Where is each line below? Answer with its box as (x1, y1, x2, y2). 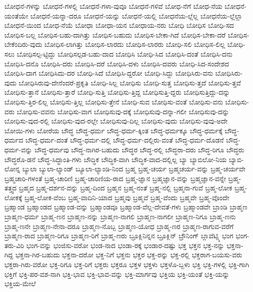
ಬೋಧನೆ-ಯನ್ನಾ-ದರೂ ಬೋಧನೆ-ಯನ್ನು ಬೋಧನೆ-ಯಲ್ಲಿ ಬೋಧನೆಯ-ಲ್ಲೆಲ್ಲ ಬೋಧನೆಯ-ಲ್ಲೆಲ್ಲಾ (30, 10, 243, 21)
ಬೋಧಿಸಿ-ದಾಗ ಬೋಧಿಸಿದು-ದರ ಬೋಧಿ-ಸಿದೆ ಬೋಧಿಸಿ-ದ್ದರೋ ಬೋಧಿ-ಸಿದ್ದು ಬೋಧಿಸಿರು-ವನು (4, 68, 213, 78)
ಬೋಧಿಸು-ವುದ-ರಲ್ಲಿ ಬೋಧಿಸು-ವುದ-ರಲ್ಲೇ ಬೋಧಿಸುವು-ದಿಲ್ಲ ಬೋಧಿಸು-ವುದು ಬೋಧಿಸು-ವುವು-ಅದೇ (4, 116, 228, 126)
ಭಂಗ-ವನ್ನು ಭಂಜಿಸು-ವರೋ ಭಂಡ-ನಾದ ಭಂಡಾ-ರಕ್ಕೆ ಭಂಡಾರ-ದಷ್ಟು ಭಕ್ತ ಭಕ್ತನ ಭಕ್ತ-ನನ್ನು (26, 240, 225, 250)
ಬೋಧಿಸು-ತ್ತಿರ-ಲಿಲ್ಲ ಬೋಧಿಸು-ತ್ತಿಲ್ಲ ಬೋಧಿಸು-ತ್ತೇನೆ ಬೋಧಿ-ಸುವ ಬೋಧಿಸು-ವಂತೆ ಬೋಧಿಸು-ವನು (4, 96, 223, 106)
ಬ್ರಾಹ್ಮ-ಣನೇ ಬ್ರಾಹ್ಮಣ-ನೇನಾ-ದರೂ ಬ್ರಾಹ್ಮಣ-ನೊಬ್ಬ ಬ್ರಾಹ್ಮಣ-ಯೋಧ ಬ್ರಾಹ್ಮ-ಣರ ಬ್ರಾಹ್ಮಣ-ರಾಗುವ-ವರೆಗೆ (4, 221, 234, 231)
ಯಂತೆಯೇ (4, 10, 28, 21)
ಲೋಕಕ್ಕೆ (4, 192, 22, 202)
